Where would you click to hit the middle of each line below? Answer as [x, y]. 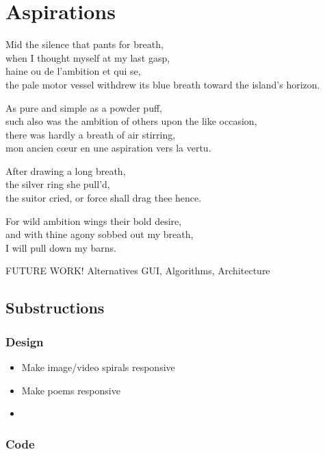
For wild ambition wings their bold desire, [94, 220]
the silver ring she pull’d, [58, 184]
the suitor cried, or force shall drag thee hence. [104, 198]
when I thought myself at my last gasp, [88, 57]
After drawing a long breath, [66, 170]
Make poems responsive [71, 390]
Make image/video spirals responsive [98, 367]
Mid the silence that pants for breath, [84, 44]
